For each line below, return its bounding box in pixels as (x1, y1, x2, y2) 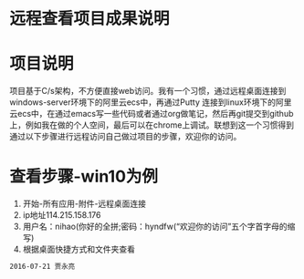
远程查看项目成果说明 (9, 8, 171, 29)
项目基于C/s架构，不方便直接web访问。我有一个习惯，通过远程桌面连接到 (9, 86, 287, 97)
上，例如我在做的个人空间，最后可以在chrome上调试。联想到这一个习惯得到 (9, 119, 295, 130)
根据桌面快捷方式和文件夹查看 (22, 243, 135, 255)
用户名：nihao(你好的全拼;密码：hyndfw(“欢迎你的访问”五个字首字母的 (22, 221, 288, 232)
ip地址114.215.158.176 (22, 210, 101, 221)
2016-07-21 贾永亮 (9, 262, 76, 272)
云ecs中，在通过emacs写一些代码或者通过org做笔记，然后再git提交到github (9, 108, 294, 119)
